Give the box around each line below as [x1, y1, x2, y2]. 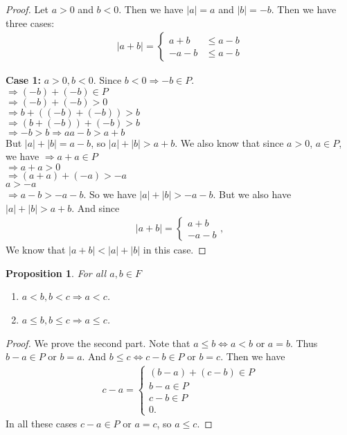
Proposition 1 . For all [6, 265, 107, 280]
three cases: [6, 15, 55, 30]
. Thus [290, 335, 318, 350]
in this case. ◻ [143, 242, 206, 257]
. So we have [83, 187, 136, 201]
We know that [6, 242, 66, 257]
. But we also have [213, 187, 292, 201]
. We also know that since [175, 135, 284, 150]
